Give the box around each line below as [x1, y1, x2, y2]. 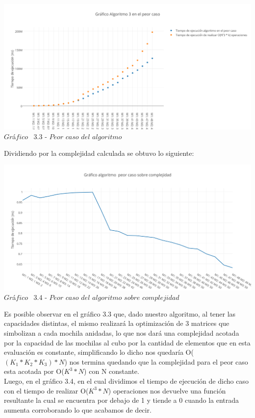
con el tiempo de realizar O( [4, 385, 89, 395]
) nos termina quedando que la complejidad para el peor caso [64, 356, 248, 367]
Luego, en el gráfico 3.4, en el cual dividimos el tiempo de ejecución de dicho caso [4, 375, 249, 386]
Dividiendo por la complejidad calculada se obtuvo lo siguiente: [4, 148, 194, 158]
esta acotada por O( [4, 366, 64, 376]
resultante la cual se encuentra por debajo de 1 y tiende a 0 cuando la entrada [4, 395, 239, 405]
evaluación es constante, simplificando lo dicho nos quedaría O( [4, 347, 194, 357]
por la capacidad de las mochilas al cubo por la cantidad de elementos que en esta [4, 337, 251, 347]
